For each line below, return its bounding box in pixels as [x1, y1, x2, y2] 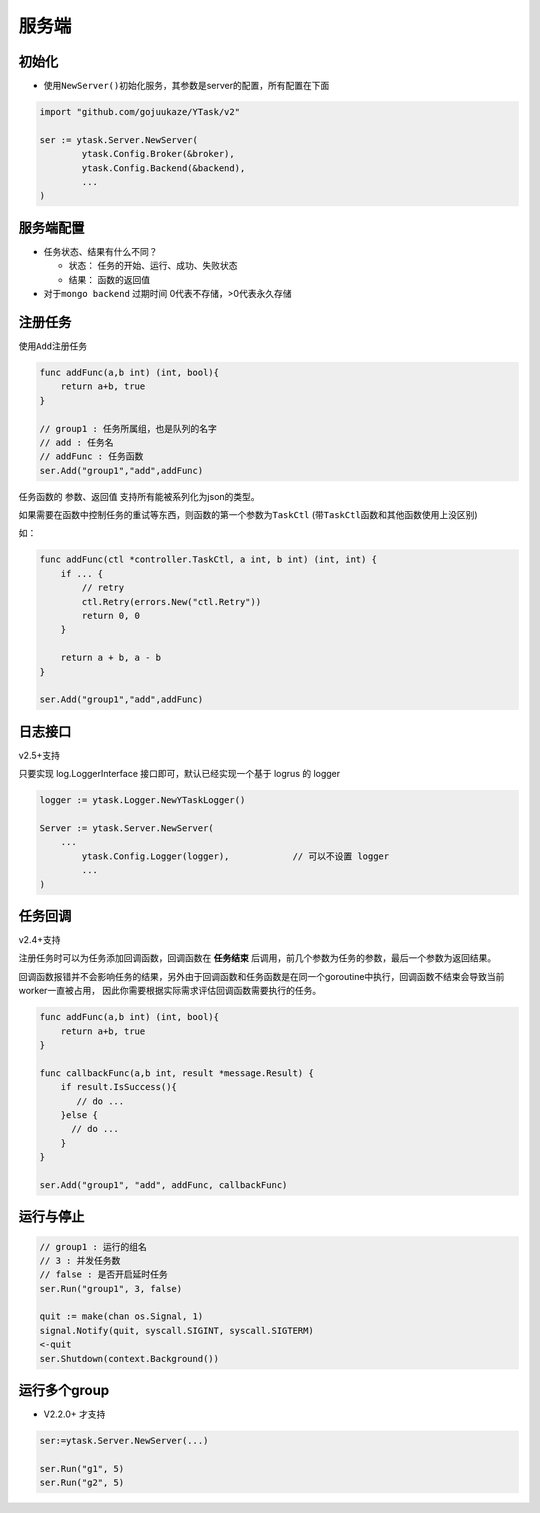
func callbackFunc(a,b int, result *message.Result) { [39, 1067, 314, 1079]
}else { [60, 1109, 99, 1120]
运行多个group [18, 1382, 110, 1399]
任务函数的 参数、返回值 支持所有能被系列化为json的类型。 [18, 490, 260, 502]
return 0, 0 [81, 610, 140, 621]
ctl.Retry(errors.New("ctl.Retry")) [81, 596, 262, 607]
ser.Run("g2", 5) [39, 1477, 125, 1489]
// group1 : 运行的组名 [39, 1241, 147, 1252]
